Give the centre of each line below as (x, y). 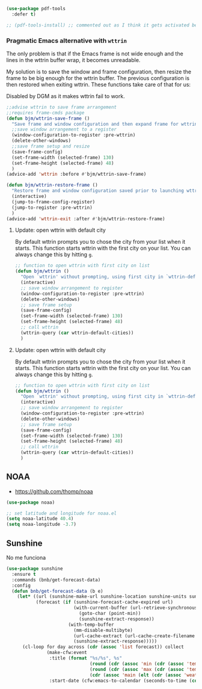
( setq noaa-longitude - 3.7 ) (41, 524)
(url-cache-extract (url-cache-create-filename (134, 636)
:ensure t (24, 574)
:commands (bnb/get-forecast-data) (56, 580)
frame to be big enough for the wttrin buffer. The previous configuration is (98, 78)
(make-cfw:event (67, 653)
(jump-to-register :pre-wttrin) (52, 208)
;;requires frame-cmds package (45, 113)
